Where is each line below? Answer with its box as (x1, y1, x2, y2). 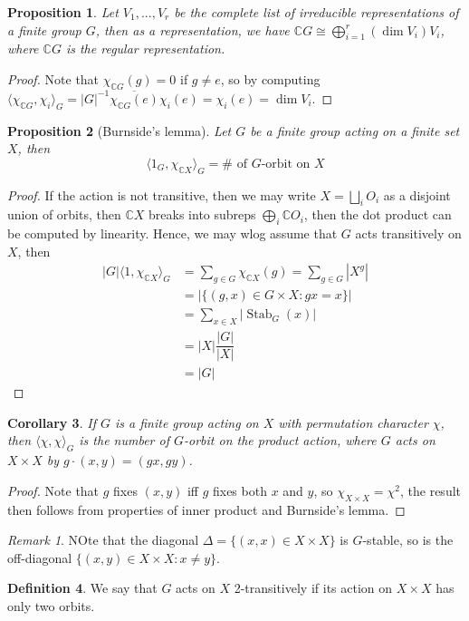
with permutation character (278, 412, 428, 432)
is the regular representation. (65, 39, 225, 58)
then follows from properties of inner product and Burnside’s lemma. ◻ (7, 500, 406, 519)
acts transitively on (355, 224, 462, 243)
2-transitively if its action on (234, 578, 393, 597)
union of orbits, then (7, 205, 121, 224)
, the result (400, 480, 462, 500)
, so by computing (220, 69, 321, 88)
